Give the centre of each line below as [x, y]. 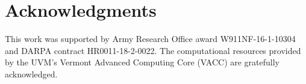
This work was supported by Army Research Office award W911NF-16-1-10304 [150, 39]
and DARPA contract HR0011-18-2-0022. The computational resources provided [153, 50]
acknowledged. [31, 73]
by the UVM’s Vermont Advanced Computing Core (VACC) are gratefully [142, 62]
